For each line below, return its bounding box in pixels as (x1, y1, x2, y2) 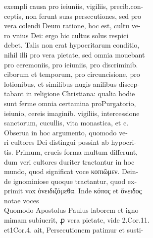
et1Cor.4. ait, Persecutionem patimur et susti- (4, 224, 144, 235)
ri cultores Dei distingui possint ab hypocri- (4, 137, 137, 147)
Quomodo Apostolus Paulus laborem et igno (4, 205, 139, 215)
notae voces (4, 195, 39, 205)
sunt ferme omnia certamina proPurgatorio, (4, 98, 136, 108)
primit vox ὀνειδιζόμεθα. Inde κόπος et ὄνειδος (4, 185, 142, 196)
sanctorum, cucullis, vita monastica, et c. (4, 118, 129, 128)
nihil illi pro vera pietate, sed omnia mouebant (4, 49, 145, 59)
